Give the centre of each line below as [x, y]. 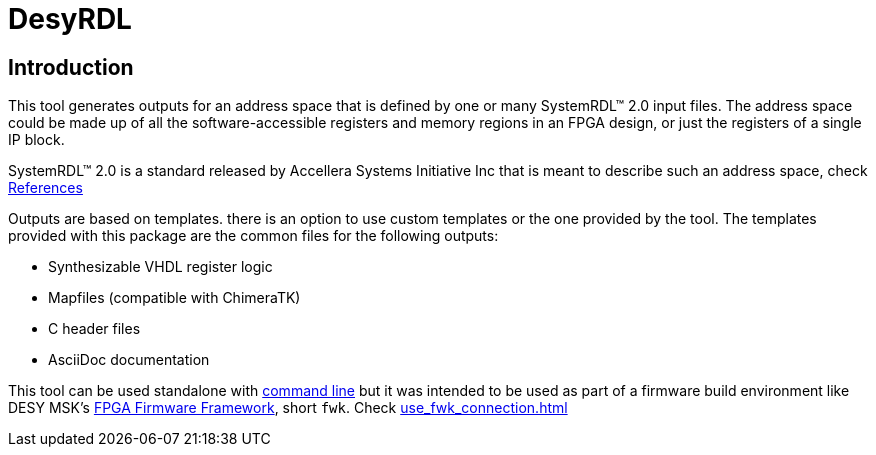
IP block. [36, 140]
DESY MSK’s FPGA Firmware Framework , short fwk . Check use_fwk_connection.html [288, 408]
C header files [94, 329]
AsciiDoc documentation [129, 360]
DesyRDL [70, 19]
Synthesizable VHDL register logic [160, 267]
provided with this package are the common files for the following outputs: [253, 236]
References [45, 188]
